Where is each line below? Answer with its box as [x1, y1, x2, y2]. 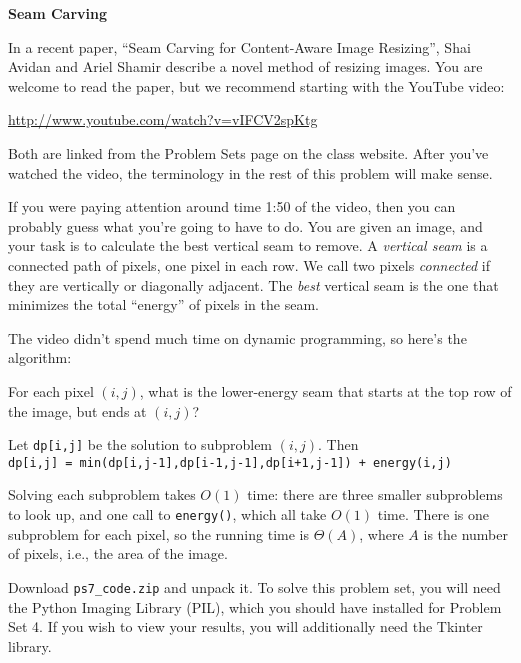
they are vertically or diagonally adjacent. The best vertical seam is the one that [8, 274, 499, 295]
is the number [423, 523, 508, 544]
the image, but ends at [8, 400, 147, 421]
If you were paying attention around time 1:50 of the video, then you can [8, 196, 456, 217]
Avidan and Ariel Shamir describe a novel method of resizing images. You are [8, 56, 483, 77]
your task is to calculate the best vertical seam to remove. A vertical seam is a [8, 235, 488, 256]
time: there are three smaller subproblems [247, 484, 503, 505]
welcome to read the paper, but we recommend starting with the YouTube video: [8, 75, 505, 96]
